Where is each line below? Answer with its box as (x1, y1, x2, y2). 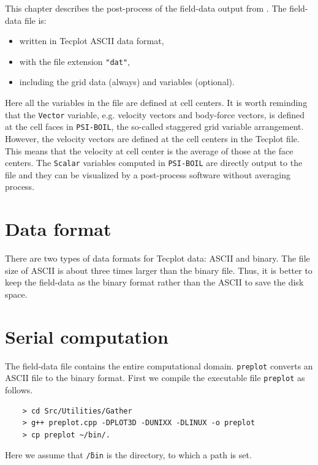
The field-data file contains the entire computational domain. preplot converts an (5, 359, 313, 372)
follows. (5, 383, 33, 396)
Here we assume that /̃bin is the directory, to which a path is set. (5, 448, 252, 461)
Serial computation (5, 323, 168, 349)
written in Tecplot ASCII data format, (19, 34, 164, 47)
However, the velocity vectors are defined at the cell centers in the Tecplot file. (5, 132, 300, 145)
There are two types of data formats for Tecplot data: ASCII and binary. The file (5, 252, 310, 265)
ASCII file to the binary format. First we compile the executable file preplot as (5, 371, 305, 384)
